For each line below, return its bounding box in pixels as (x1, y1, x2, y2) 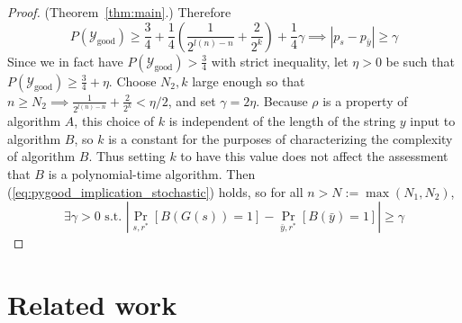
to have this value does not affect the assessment (180, 147, 448, 166)
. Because (256, 91, 308, 110)
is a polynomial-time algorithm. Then (48, 165, 256, 183)
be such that (385, 51, 455, 70)
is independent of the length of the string (168, 112, 396, 130)
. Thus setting (88, 147, 166, 166)
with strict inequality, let (211, 51, 349, 70)
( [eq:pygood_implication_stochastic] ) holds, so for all (7, 182, 303, 201)
